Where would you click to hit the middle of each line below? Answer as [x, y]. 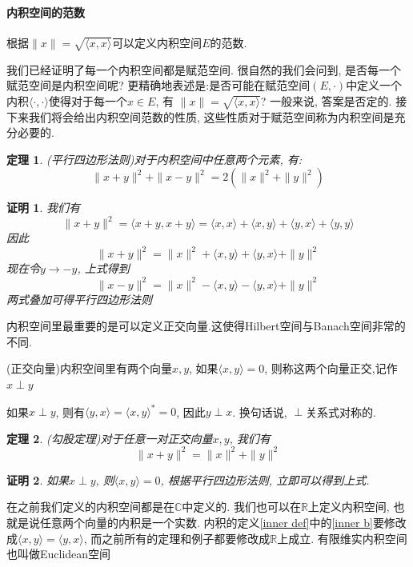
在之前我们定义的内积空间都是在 [90, 507]
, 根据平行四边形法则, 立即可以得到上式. [265, 479]
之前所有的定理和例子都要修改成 [186, 538]
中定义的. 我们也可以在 [241, 507]
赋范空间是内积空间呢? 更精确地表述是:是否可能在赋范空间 [158, 85]
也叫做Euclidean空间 [59, 554]
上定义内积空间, [349, 507]
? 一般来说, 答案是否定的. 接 [334, 100]
